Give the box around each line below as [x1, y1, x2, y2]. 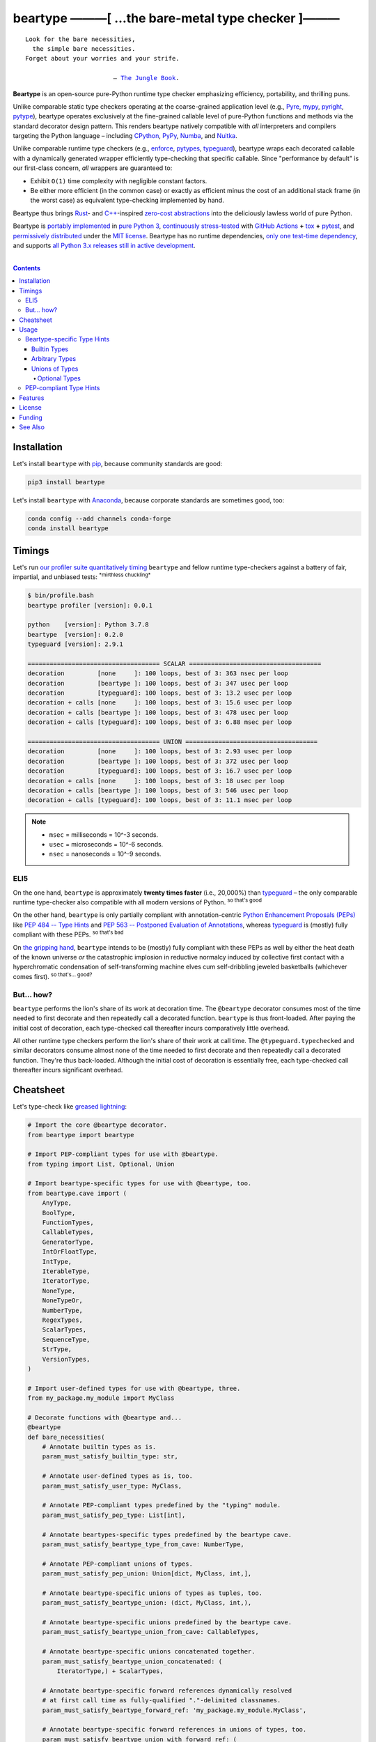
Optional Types [37, 374, 81, 383]
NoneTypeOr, [42, 1297, 84, 1304]
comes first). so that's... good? [13, 971, 93, 980]
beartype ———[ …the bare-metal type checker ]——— [13, 10, 340, 26]
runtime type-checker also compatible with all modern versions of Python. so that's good [13, 897, 263, 907]
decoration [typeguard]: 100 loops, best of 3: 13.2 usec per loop [27, 689, 292, 697]
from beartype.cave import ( [27, 1189, 127, 1197]
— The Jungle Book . [113, 74, 180, 82]
